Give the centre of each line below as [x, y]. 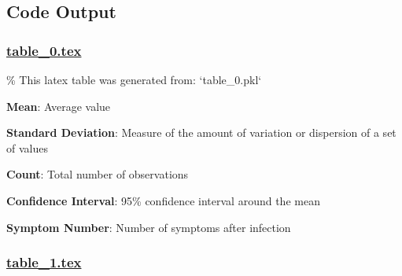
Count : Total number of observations [98, 174]
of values [27, 147]
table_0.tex [44, 50]
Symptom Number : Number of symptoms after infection [149, 227]
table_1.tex [44, 262]
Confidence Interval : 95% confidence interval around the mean [163, 200]
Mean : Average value [59, 106]
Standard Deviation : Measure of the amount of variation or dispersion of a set [201, 132]
